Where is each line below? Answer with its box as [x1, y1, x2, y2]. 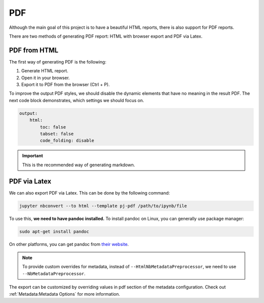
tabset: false [40, 131, 74, 136]
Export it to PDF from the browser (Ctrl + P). [21, 82, 110, 87]
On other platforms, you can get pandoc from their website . [9, 241, 129, 247]
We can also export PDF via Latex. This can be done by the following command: [9, 190, 170, 195]
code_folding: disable [40, 138, 95, 144]
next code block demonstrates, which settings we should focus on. [9, 97, 144, 103]
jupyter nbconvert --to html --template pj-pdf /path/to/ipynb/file [19, 203, 187, 209]
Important [22, 153, 44, 159]
